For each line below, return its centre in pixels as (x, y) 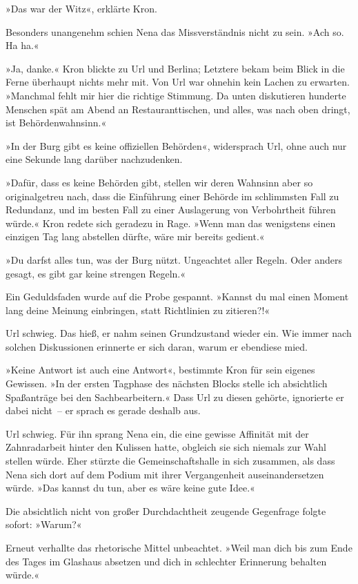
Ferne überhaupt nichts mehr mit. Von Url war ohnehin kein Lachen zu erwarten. (178, 82)
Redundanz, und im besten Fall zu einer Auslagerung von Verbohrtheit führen (171, 210)
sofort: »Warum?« (44, 524)
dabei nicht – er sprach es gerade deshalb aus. (103, 410)
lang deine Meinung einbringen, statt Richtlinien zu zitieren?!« (138, 310)
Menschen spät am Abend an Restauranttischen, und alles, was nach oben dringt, (178, 109)
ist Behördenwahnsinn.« (56, 123)
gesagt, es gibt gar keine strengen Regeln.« (96, 273)
